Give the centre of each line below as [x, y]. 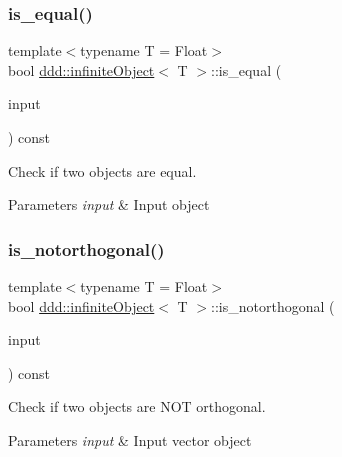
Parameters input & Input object [109, 204]
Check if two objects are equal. [102, 170]
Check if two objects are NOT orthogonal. [137, 406]
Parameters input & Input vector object [130, 439]
